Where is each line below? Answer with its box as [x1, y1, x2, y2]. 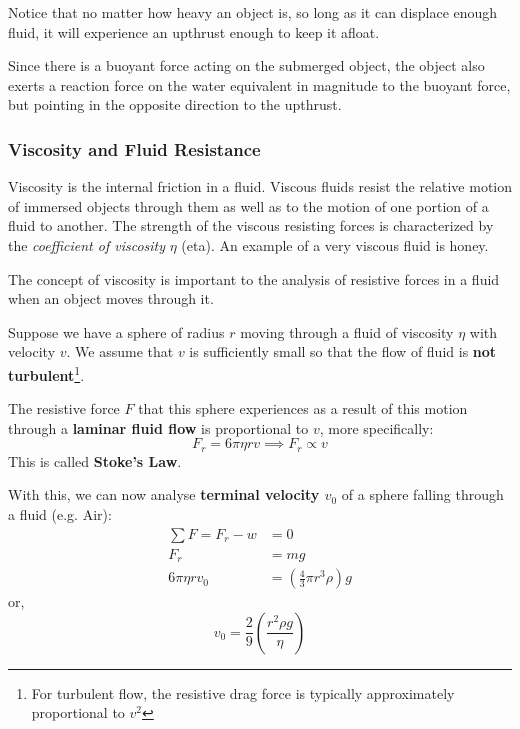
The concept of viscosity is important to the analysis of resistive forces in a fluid [8, 268, 500, 289]
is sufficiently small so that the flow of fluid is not [189, 341, 497, 362]
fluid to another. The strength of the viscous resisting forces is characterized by [8, 215, 494, 236]
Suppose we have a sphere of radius [8, 321, 225, 342]
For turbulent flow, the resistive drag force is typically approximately [31, 682, 455, 703]
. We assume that [66, 341, 174, 362]
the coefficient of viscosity [8, 234, 166, 255]
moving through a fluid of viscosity [240, 321, 454, 342]
